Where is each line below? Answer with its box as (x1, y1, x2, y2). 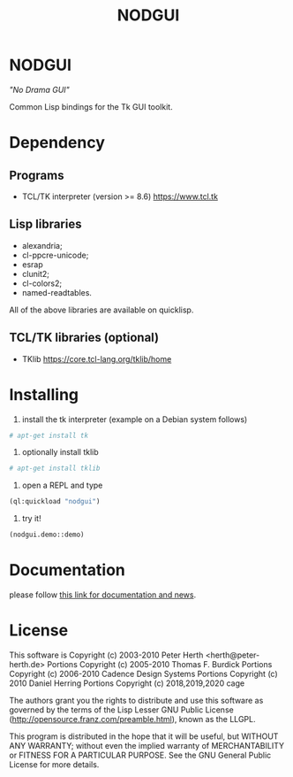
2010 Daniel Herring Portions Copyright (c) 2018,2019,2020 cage (9, 678, 245, 689)
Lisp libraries (9, 217, 82, 232)
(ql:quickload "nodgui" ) (9, 497, 101, 506)
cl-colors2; (21, 278, 63, 288)
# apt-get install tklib (9, 464, 101, 473)
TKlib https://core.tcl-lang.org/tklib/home (21, 353, 172, 364)
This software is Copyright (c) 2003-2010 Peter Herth (9, 650, 204, 660)
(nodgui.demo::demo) (9, 530, 86, 540)
